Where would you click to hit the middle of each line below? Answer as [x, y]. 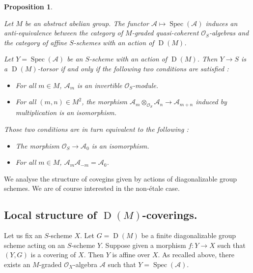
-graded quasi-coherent [165, 33]
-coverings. [170, 215]
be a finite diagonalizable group [189, 235]
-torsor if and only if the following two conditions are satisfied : [133, 68]
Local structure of [50, 215]
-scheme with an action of [128, 59]
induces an [222, 23]
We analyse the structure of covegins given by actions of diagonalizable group [121, 178]
